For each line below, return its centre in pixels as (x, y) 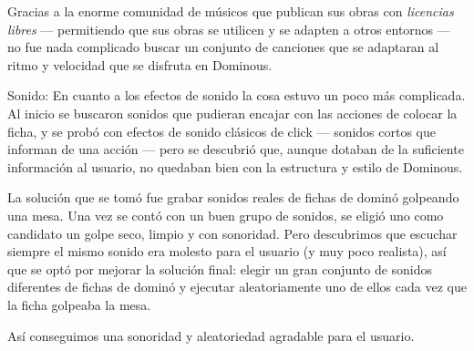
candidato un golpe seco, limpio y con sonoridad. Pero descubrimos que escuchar (232, 233)
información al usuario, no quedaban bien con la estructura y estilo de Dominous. (235, 166)
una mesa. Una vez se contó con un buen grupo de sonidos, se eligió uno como (226, 215)
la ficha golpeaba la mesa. (79, 304)
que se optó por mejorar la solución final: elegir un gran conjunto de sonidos (220, 268)
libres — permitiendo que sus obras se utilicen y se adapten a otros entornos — (229, 29)
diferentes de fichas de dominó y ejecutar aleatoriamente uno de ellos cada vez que (237, 287)
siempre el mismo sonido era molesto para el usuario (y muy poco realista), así (227, 251)
